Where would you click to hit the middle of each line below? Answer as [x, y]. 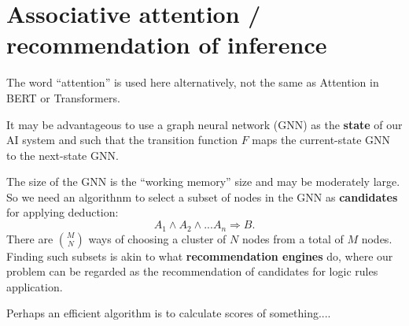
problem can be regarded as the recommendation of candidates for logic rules [192, 271]
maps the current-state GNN [321, 140]
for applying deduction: [63, 212]
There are [30, 238]
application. [35, 286]
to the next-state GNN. [63, 155]
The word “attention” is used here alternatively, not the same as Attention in [193, 82]
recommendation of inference [167, 44]
